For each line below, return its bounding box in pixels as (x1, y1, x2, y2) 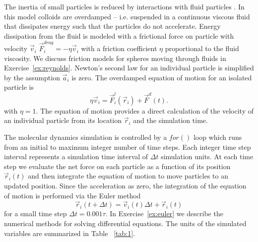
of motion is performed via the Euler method (4, 190, 141, 200)
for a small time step (4, 208, 67, 219)
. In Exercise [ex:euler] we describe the (105, 208, 223, 219)
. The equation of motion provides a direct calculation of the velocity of (36, 105, 254, 116)
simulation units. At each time (161, 151, 254, 162)
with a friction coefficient (81, 43, 157, 54)
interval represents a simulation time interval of (4, 151, 148, 162)
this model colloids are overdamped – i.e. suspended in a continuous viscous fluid (4, 11, 250, 21)
